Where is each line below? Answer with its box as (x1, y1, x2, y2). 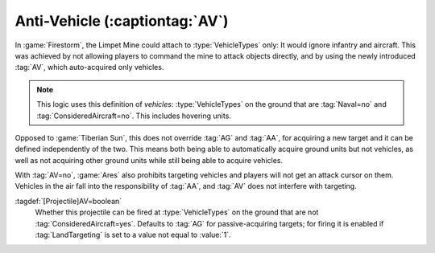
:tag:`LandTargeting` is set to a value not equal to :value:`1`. (35, 230, 231, 240)
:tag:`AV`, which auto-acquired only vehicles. (14, 63, 164, 72)
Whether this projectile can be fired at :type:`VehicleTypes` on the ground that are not (35, 207, 319, 217)
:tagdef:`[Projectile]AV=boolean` (14, 196, 122, 206)
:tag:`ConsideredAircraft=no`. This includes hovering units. (36, 111, 231, 120)
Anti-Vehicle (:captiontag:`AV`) (14, 12, 229, 30)
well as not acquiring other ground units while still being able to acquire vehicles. (14, 155, 284, 165)
